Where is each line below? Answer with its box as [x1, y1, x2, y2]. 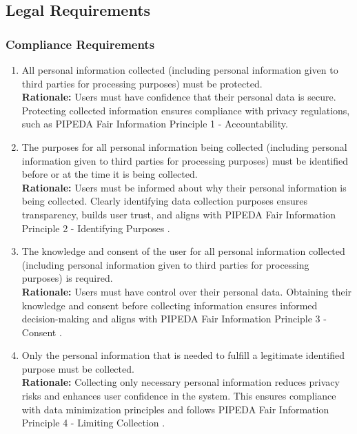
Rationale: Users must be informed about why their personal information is [21, 180, 347, 194]
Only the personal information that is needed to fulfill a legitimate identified [21, 348, 345, 362]
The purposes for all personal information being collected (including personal [21, 139, 347, 154]
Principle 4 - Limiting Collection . [21, 415, 165, 430]
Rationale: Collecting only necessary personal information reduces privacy [21, 375, 340, 389]
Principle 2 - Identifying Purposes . [21, 220, 170, 235]
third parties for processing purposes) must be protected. [21, 76, 263, 90]
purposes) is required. [21, 271, 113, 285]
